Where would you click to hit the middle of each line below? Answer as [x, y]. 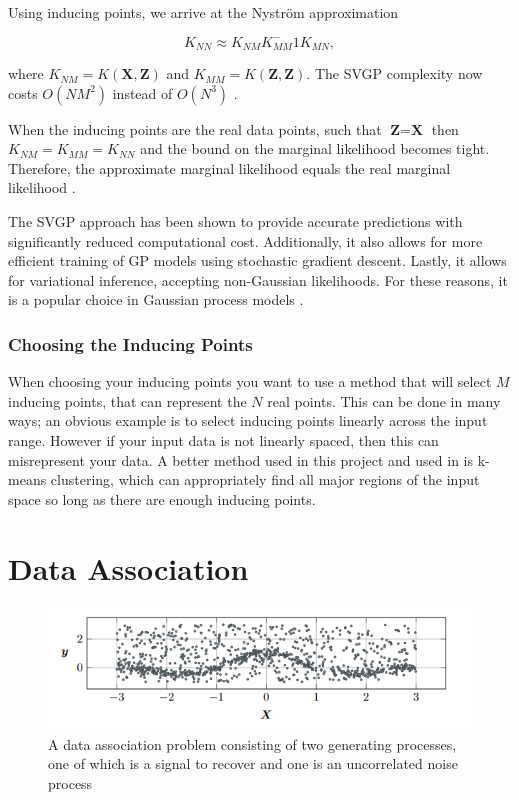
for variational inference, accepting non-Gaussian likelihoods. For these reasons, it [258, 279]
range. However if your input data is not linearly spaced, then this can [223, 439]
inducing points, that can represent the [127, 400]
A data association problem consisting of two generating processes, [252, 743]
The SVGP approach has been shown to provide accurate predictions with [235, 221]
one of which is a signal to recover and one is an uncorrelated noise [253, 763]
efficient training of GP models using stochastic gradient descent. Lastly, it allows [257, 260]
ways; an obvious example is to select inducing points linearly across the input [248, 420]
